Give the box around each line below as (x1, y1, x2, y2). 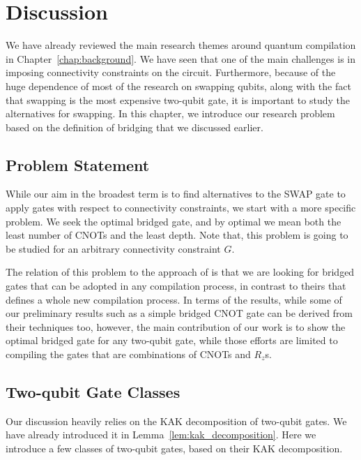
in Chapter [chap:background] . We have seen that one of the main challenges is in (6, 51, 356, 66)
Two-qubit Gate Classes (6, 381, 180, 402)
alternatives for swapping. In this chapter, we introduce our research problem (6, 106, 335, 121)
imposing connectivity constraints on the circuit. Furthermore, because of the (6, 65, 336, 80)
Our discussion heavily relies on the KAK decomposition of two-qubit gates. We (6, 413, 347, 428)
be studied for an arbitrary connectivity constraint (6, 241, 221, 255)
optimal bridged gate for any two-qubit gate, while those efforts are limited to (6, 333, 338, 348)
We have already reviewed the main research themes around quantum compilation (6, 38, 356, 52)
